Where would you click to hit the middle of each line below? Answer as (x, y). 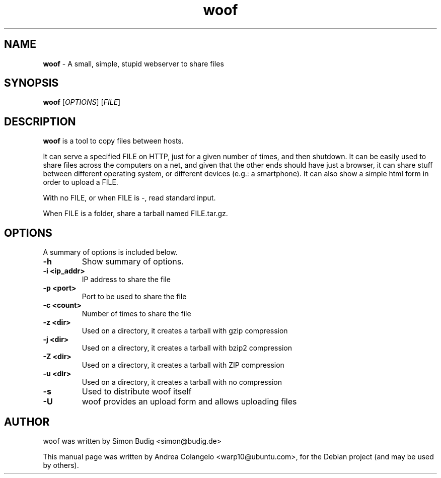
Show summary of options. (133, 262)
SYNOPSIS (31, 83)
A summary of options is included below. (110, 252)
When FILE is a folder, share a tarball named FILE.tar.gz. (135, 214)
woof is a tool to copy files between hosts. (113, 141)
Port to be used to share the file (134, 297)
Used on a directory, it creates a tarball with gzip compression (185, 331)
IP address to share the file (126, 280)
